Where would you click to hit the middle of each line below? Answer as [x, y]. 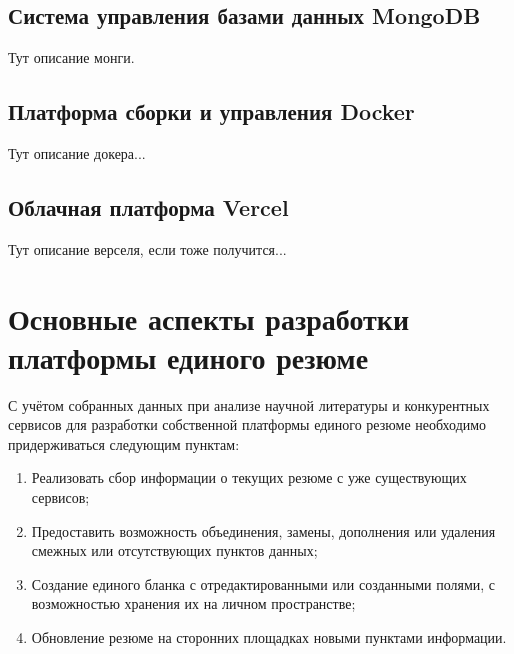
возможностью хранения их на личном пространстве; [193, 603]
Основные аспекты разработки [209, 317]
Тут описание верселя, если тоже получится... [147, 248]
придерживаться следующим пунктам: [124, 443]
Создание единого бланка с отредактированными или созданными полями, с [263, 583]
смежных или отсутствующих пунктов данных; [174, 550]
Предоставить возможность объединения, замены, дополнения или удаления [263, 530]
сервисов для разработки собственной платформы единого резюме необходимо [247, 424]
